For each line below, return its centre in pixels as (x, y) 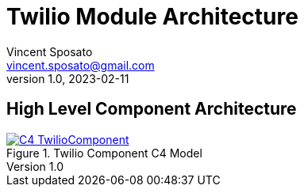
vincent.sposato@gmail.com (81, 65)
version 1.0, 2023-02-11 (68, 78)
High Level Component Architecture (152, 109)
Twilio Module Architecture (152, 17)
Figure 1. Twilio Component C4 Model (104, 153)
